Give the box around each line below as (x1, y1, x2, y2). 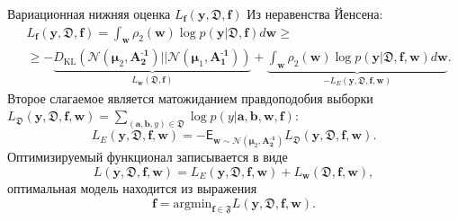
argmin (173, 197, 212, 210)
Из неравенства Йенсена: (247, 4, 383, 22)
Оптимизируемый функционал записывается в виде (7, 147, 288, 166)
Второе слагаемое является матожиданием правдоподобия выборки (7, 88, 373, 107)
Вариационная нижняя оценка (7, 4, 171, 22)
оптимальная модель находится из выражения (7, 178, 257, 197)
